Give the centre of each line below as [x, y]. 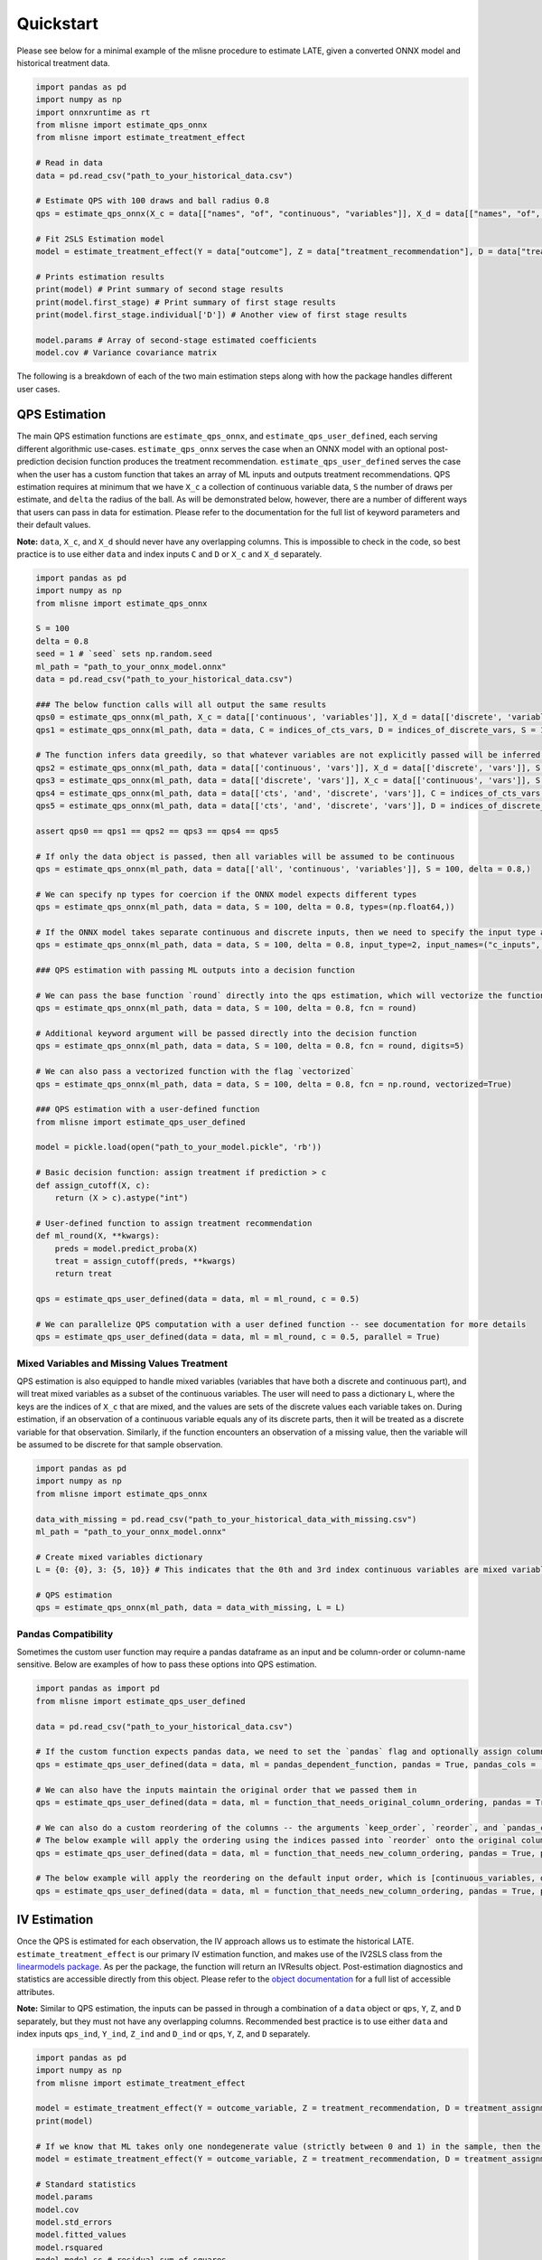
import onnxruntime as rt [93, 112]
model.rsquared [69, 2247]
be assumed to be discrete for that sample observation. [120, 1445]
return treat [84, 1274]
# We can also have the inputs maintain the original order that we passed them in [226, 1789]
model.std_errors [74, 2222]
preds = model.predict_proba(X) [126, 1248]
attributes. [36, 1992]
